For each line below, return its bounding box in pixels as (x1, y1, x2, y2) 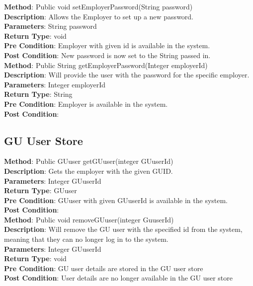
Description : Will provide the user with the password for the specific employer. (4, 70, 250, 80)
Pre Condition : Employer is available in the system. (4, 98, 168, 109)
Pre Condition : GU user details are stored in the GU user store (4, 263, 203, 273)
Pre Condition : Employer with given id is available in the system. (4, 40, 210, 51)
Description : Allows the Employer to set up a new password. (4, 11, 194, 21)
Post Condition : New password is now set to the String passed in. (4, 50, 211, 60)
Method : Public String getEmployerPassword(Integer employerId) (4, 60, 208, 70)
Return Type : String (4, 89, 73, 99)
